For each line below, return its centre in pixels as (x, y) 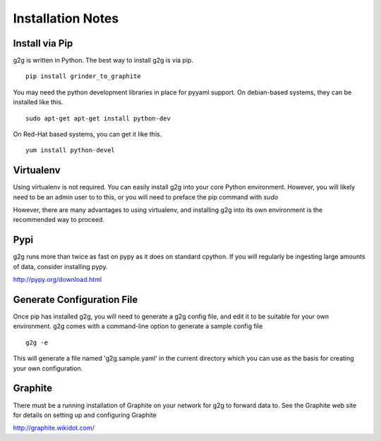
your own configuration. (48, 368)
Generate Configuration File (75, 299)
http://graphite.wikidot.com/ (54, 428)
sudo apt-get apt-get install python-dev (98, 118)
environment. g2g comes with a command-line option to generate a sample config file (138, 326)
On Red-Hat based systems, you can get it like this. (87, 135)
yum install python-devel (71, 150)
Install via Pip (43, 43)
